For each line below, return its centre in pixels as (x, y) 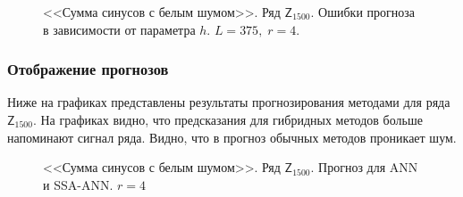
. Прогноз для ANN (364, 167)
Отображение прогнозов (88, 69)
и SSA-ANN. (78, 184)
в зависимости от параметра (119, 29)
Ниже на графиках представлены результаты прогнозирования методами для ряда (229, 102)
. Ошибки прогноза (363, 12)
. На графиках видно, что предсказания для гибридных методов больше (227, 119)
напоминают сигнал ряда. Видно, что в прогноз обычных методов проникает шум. (232, 137)
